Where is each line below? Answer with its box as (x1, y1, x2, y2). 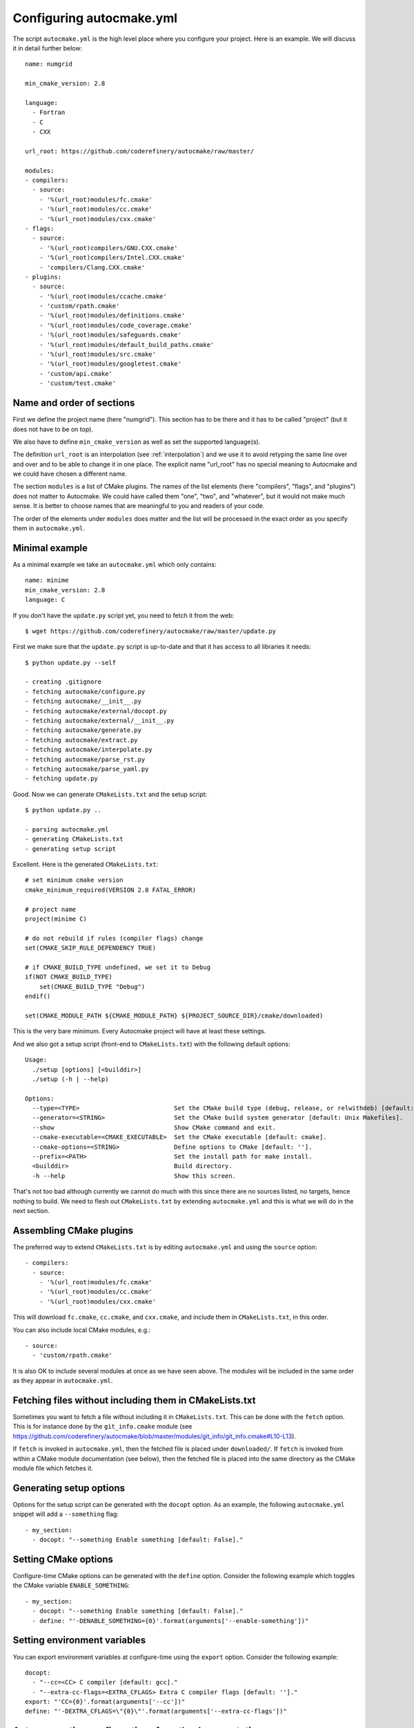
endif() (25, 993, 51, 1000)
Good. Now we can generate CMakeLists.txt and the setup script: (12, 790, 208, 798)
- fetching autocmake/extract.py (25, 736, 138, 744)
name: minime (25, 576, 69, 584)
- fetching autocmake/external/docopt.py (25, 707, 167, 715)
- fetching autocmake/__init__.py (25, 697, 141, 705)
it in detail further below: (12, 44, 83, 52)
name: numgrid (25, 60, 72, 68)
